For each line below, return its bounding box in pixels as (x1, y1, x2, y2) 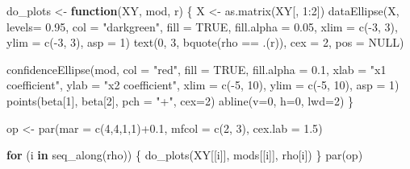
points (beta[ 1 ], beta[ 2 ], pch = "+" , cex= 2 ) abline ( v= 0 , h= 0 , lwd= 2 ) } (6, 92, 354, 109)
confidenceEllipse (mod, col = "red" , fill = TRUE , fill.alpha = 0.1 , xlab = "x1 (6, 60, 387, 77)
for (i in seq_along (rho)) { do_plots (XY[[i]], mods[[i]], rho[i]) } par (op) (6, 146, 363, 163)
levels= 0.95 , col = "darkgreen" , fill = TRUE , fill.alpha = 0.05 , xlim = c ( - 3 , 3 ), (6, 18, 398, 35)
